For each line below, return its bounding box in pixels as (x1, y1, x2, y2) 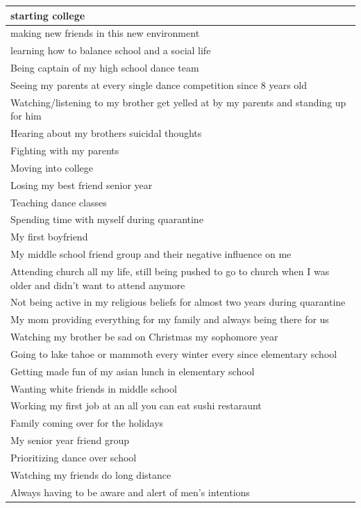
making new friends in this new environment (10, 26, 200, 40)
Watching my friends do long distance (10, 467, 171, 482)
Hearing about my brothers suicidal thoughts (10, 126, 202, 140)
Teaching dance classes (10, 195, 107, 209)
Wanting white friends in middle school (10, 381, 177, 395)
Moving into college (10, 160, 93, 174)
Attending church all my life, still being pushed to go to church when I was (10, 263, 330, 278)
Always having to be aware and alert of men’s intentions (10, 484, 250, 499)
